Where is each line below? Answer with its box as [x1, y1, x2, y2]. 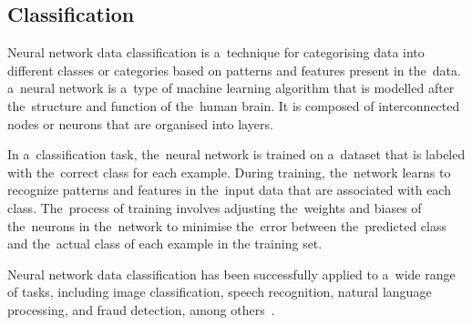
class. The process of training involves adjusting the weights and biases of [7, 198, 422, 217]
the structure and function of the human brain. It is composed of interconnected [7, 96, 460, 115]
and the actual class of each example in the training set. [7, 234, 323, 253]
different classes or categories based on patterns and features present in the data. [7, 60, 461, 79]
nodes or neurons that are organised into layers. [7, 114, 273, 133]
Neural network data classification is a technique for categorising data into [7, 43, 425, 62]
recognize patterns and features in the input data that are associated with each [7, 180, 451, 199]
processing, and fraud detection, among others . [7, 300, 275, 319]
